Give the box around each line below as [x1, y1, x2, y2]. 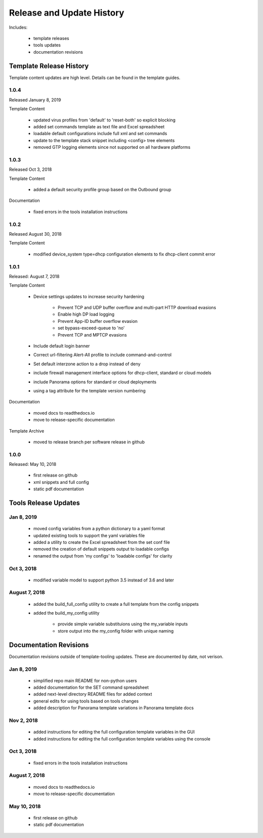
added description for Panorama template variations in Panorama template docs [33, 705, 194, 711]
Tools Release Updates [9, 499, 80, 507]
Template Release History [9, 61, 89, 70]
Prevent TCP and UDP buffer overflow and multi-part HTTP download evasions [57, 305, 216, 311]
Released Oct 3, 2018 [9, 166, 52, 173]
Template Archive [9, 428, 44, 434]
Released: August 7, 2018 [9, 273, 60, 279]
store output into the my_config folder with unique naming [57, 628, 174, 634]
